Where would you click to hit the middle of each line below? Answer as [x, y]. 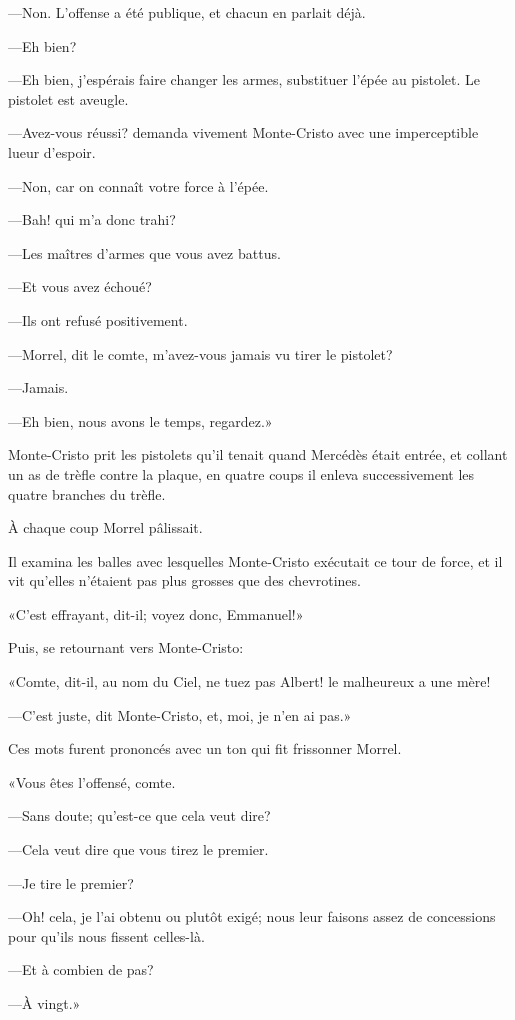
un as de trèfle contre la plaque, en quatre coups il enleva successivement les [241, 473]
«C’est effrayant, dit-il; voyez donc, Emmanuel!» [156, 613]
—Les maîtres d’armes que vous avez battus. [144, 252]
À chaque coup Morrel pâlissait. [105, 527]
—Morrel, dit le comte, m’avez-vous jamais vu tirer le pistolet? [200, 353]
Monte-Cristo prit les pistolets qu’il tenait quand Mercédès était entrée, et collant [258, 454]
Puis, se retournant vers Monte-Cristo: [126, 647]
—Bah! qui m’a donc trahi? [92, 219]
